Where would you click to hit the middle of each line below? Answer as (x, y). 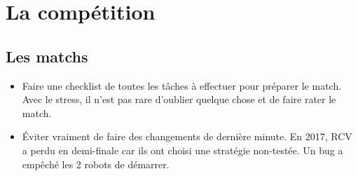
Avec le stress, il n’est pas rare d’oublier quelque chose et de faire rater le (179, 99)
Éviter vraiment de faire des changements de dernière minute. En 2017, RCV (187, 136)
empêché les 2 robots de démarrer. (96, 164)
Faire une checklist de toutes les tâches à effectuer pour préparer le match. (182, 85)
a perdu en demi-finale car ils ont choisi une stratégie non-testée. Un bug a (183, 150)
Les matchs (47, 56)
